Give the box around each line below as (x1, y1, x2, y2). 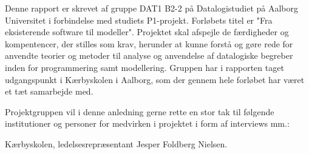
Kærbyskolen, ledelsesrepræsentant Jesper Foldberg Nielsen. (5, 137, 228, 150)
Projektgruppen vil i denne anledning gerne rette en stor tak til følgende (5, 105, 274, 118)
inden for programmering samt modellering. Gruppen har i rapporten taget (5, 61, 284, 73)
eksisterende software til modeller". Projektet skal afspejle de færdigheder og (5, 25, 289, 38)
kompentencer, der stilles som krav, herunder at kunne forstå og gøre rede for (5, 37, 293, 50)
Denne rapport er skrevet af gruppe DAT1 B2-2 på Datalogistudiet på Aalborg (5, 2, 299, 14)
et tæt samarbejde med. (5, 85, 93, 98)
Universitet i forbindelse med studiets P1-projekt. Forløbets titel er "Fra (5, 13, 273, 26)
